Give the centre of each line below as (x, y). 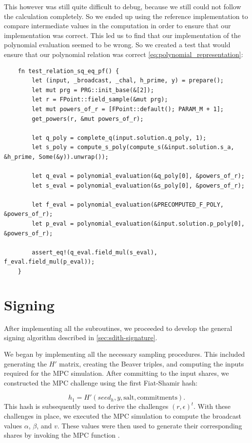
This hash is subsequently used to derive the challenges (86, 406)
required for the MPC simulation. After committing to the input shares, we (116, 373)
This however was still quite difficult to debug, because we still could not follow (123, 6)
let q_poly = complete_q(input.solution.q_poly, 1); (119, 138)
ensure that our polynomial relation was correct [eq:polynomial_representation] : (124, 54)
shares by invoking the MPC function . (62, 435)
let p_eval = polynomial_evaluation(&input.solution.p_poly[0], (138, 224)
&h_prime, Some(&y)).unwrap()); (56, 157)
